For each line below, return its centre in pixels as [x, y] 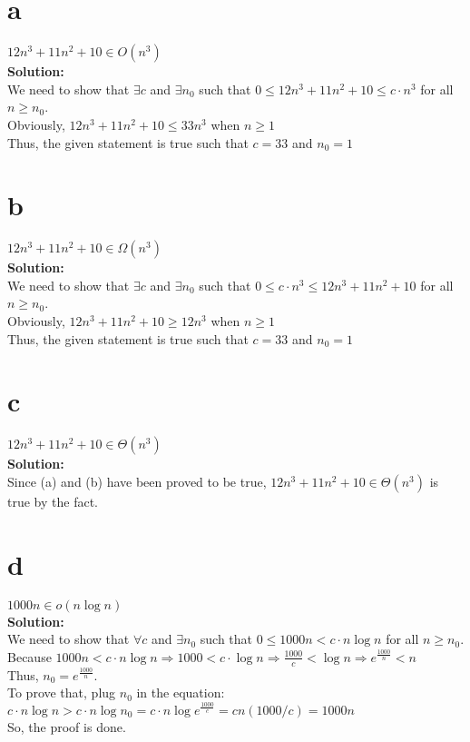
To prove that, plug [62, 693]
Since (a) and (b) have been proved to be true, [137, 481]
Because [29, 656]
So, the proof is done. [67, 726]
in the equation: [181, 693]
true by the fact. [53, 501]
